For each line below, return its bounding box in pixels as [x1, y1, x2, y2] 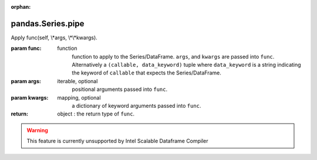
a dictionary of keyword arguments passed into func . [72, 103, 201, 110]
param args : [11, 77, 41, 84]
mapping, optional [57, 94, 101, 101]
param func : [11, 45, 42, 52]
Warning [26, 127, 48, 134]
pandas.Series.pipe [11, 18, 85, 29]
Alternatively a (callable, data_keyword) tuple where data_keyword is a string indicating [72, 62, 302, 69]
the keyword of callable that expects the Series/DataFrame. [72, 69, 221, 76]
